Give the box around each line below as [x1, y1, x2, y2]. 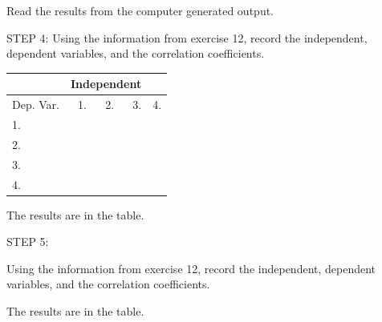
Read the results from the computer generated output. [6, 2, 274, 18]
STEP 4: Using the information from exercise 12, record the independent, [6, 29, 368, 46]
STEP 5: [6, 233, 49, 250]
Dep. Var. [12, 96, 59, 113]
